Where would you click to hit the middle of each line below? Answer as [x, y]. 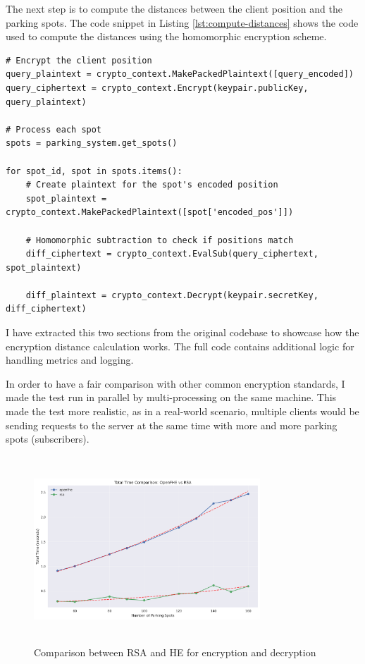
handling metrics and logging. [70, 360]
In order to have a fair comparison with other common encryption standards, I [175, 383]
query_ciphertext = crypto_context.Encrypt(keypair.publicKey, [157, 88]
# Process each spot [54, 129]
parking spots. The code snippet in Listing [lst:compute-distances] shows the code [182, 22]
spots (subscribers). [48, 439]
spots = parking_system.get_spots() [92, 143]
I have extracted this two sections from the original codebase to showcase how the [182, 332]
